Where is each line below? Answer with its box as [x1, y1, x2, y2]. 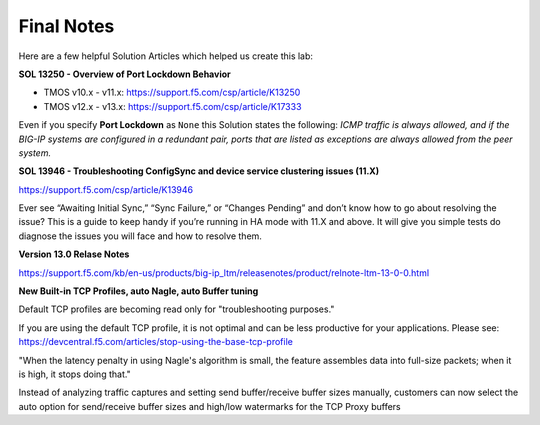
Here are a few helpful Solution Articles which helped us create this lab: [18, 50, 314, 62]
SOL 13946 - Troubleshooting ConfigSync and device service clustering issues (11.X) [18, 165, 380, 177]
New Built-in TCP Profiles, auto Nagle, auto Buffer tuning [18, 285, 259, 297]
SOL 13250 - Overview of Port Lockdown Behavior [18, 68, 231, 80]
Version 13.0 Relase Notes [18, 248, 130, 260]
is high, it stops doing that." [18, 368, 132, 380]
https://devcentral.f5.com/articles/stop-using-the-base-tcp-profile [18, 336, 294, 348]
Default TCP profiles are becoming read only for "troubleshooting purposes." [18, 303, 335, 315]
